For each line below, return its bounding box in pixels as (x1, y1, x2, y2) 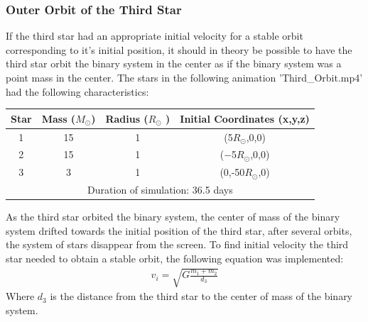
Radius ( (105, 111, 148, 126)
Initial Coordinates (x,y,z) (180, 111, 310, 126)
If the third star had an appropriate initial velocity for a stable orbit (6, 28, 303, 43)
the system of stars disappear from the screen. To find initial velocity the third (6, 237, 349, 252)
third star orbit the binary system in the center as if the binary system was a (6, 56, 342, 71)
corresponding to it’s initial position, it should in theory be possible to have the (6, 42, 352, 57)
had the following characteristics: (6, 84, 149, 99)
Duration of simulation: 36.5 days (87, 182, 233, 197)
